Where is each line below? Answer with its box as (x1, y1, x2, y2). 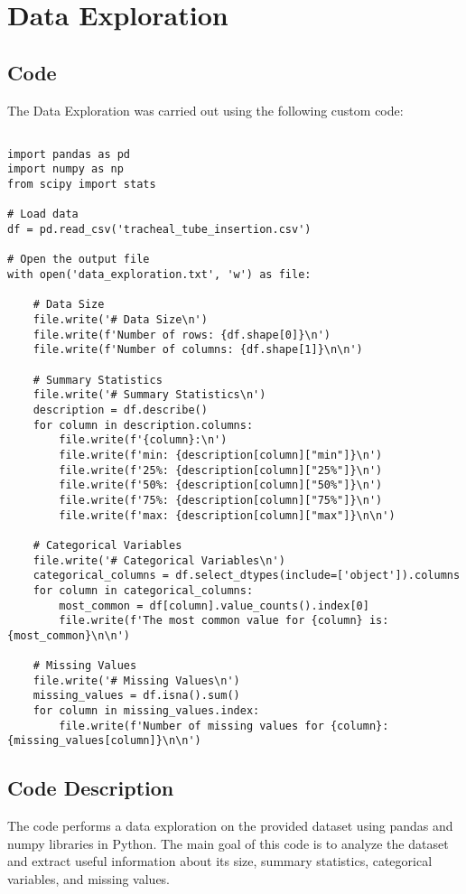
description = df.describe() (33, 403, 208, 416)
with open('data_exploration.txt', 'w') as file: (7, 268, 312, 282)
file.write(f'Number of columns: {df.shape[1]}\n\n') (33, 343, 363, 357)
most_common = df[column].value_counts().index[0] (59, 599, 369, 612)
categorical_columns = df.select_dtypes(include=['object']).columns (33, 569, 461, 582)
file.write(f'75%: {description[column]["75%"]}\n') (59, 493, 383, 507)
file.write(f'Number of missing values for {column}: (59, 719, 389, 732)
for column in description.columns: (33, 418, 254, 432)
